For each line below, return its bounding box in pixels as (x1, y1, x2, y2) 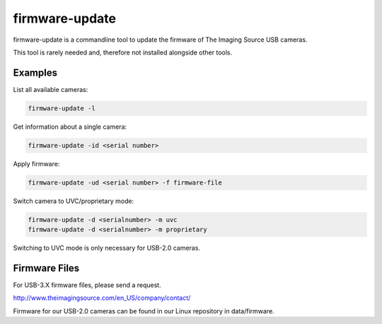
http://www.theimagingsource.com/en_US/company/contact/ (13, 294, 191, 302)
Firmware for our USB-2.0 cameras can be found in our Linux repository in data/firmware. (13, 306, 275, 315)
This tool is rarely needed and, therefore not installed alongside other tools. (13, 48, 233, 57)
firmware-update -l (28, 104, 95, 112)
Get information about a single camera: (13, 122, 127, 131)
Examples (13, 66, 58, 79)
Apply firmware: (13, 159, 60, 168)
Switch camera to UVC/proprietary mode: (13, 197, 134, 205)
